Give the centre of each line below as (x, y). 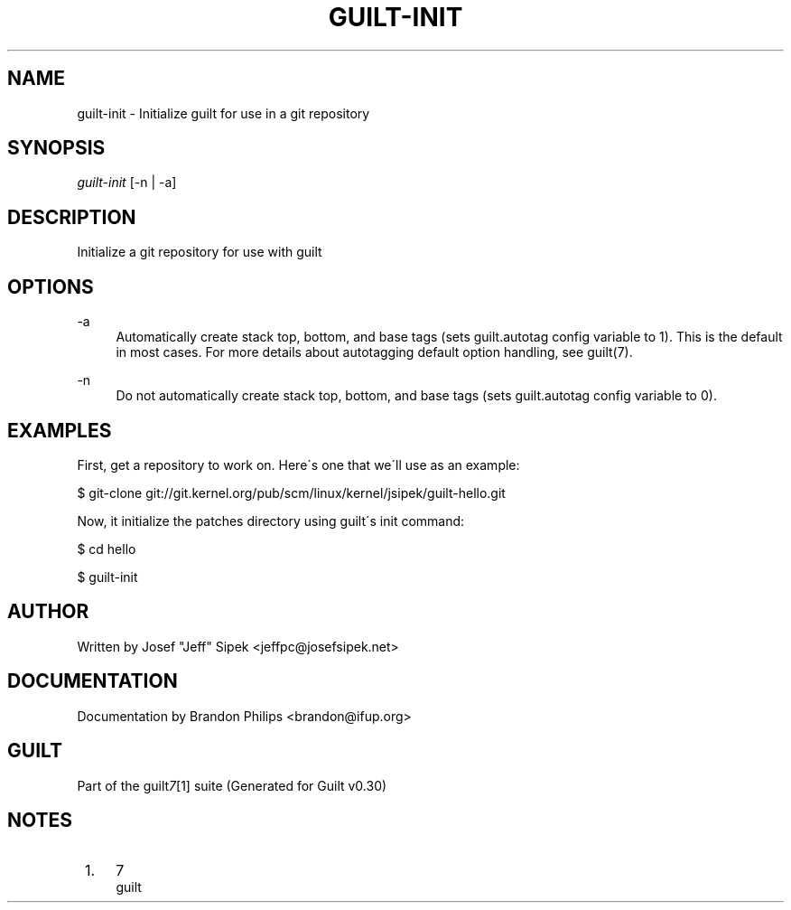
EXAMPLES (60, 430)
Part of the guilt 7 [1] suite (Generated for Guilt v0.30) (232, 785)
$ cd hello (107, 549)
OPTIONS (51, 286)
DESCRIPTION (72, 217)
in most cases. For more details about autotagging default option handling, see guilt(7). (374, 352)
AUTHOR (48, 612)
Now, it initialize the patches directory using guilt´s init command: (271, 521)
